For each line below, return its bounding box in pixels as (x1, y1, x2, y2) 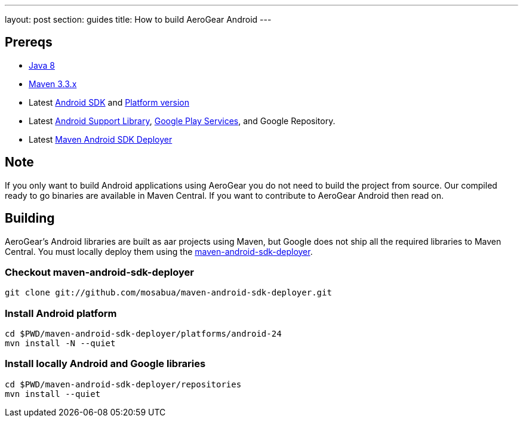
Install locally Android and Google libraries (5, 358, 206, 370)
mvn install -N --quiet (5, 338, 116, 349)
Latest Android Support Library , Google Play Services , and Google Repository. (29, 115, 336, 126)
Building (5, 211, 55, 226)
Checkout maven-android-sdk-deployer (5, 266, 194, 278)
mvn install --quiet (5, 389, 101, 399)
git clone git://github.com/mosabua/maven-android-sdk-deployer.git (5, 288, 332, 298)
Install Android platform (5, 307, 117, 319)
